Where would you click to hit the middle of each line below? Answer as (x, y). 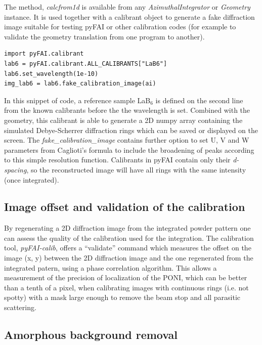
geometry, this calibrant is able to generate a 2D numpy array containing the (123, 120)
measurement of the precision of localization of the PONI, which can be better (126, 277)
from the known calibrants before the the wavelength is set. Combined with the (127, 110)
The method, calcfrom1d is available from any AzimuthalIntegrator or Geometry (127, 7)
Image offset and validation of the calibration (125, 207)
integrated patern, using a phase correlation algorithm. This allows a (111, 267)
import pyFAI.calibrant (44, 54)
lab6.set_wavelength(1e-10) (51, 74)
